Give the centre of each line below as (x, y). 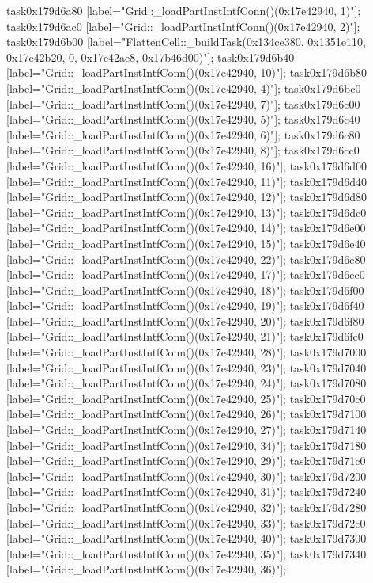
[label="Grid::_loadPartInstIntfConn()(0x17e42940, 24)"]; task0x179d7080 (186, 383)
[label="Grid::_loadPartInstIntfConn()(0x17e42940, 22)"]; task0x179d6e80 (186, 259)
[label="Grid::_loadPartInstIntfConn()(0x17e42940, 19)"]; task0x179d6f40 (185, 305)
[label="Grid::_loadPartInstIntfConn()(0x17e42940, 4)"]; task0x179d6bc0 (184, 88)
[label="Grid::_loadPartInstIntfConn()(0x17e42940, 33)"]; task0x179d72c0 (186, 522)
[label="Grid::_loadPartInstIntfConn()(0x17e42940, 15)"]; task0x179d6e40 (186, 243)
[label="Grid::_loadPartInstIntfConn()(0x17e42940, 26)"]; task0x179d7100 (186, 414)
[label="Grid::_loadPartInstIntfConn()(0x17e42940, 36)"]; (147, 569)
